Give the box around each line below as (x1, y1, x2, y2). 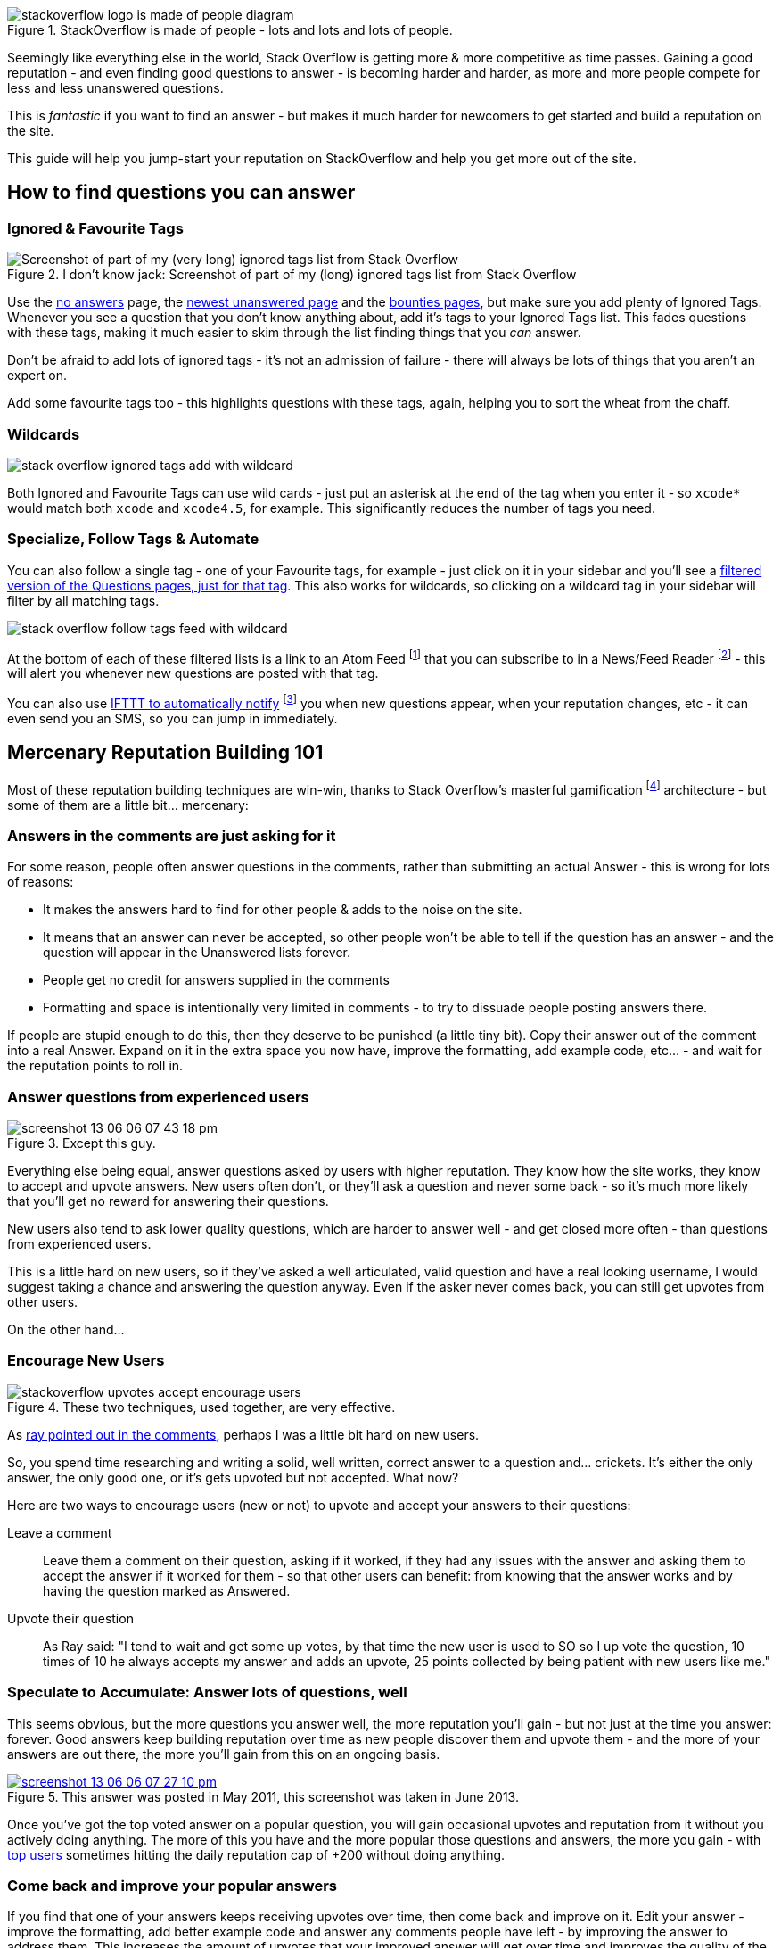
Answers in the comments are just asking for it (7, 826, 336, 845)
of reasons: (7, 874, 74, 890)
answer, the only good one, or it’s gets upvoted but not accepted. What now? (7, 1469, 459, 1485)
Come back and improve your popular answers (7, 1876, 338, 1894)
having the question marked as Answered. (43, 1582, 291, 1598)
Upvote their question (7, 1610, 134, 1626)
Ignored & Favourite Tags (7, 219, 184, 237)
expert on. (7, 367, 67, 384)
